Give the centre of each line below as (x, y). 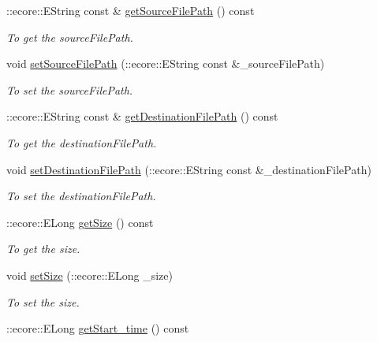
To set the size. (43, 301)
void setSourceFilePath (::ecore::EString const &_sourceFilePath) (166, 63)
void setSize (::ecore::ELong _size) (90, 275)
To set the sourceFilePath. (70, 89)
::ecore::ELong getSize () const (80, 222)
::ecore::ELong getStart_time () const (98, 328)
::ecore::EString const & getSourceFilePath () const (131, 10)
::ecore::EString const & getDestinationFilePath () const (142, 116)
